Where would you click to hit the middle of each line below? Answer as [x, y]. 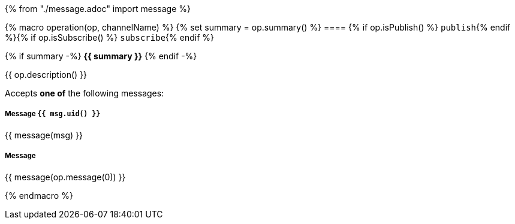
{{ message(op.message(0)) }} [65, 177]
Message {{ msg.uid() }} [53, 114]
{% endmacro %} [39, 195]
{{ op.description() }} [46, 75]
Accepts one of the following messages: [85, 93]
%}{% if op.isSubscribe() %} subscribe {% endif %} [109, 37]
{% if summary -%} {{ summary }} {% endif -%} [101, 56]
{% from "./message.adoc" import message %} [98, 9]
